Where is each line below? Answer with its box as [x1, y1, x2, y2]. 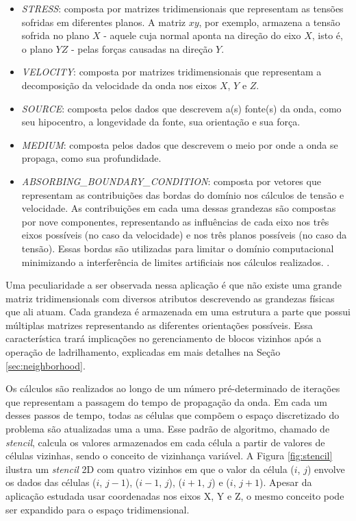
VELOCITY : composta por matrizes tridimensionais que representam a [21, 64, 322, 79]
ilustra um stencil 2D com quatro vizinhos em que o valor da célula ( [5, 461, 294, 476]
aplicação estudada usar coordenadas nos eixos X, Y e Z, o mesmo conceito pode [5, 489, 344, 502]
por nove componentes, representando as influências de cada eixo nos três [21, 214, 329, 228]
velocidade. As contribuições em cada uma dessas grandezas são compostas [21, 201, 336, 215]
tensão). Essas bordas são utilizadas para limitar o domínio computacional [21, 241, 334, 255]
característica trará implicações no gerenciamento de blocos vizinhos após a [5, 331, 322, 346]
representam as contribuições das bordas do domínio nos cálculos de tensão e [21, 187, 344, 202]
